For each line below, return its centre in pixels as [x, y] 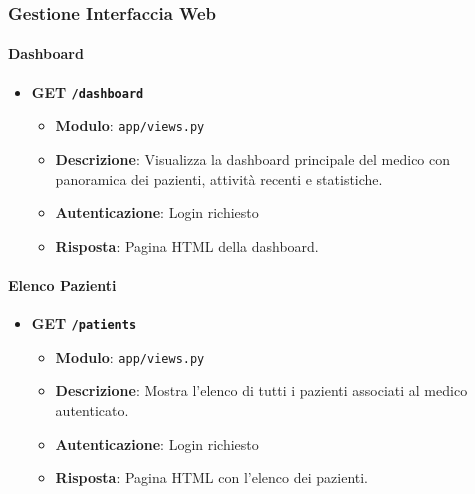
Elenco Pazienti [62, 284]
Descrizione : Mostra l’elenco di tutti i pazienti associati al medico [261, 390]
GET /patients [84, 323]
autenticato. [92, 410]
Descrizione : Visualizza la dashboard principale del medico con [253, 158]
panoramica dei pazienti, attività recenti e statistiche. [219, 178]
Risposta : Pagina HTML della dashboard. [187, 245]
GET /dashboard [87, 91]
